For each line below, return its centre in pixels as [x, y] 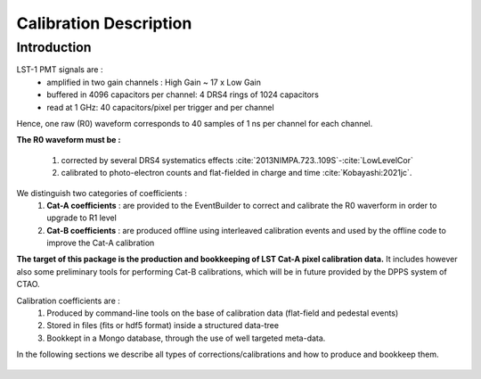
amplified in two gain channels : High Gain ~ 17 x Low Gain [154, 82]
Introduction [54, 47]
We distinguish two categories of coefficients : [102, 193]
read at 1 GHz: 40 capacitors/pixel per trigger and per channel [161, 107]
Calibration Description [104, 23]
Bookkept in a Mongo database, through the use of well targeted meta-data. [186, 338]
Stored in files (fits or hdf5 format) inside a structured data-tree [163, 325]
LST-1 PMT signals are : [60, 70]
